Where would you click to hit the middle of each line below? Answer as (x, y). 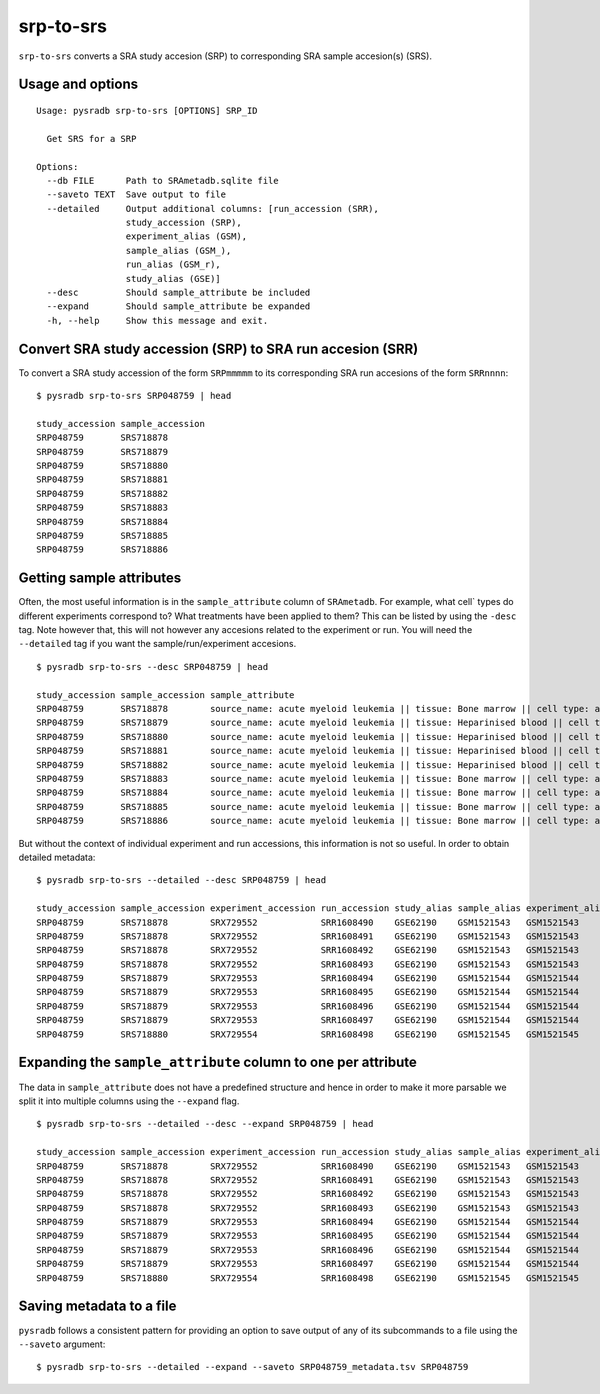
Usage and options (78, 84)
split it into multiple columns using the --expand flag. (129, 1101)
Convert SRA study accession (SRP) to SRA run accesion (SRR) (218, 348)
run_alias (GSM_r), (173, 264)
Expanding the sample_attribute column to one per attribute (217, 1062)
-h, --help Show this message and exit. (157, 320)
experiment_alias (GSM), (186, 236)
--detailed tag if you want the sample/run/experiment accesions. (157, 644)
